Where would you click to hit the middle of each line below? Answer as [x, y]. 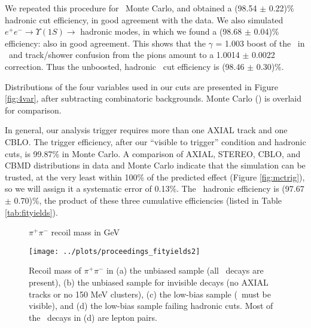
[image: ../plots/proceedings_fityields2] [115, 251]
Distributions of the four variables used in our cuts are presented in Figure [141, 86]
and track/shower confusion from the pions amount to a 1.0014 [124, 55]
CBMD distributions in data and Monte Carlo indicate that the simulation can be [155, 165]
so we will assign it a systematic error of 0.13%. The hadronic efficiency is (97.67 [155, 188]
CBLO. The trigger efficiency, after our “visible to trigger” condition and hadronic [155, 141]
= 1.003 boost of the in [260, 43]
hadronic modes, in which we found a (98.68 [161, 31]
